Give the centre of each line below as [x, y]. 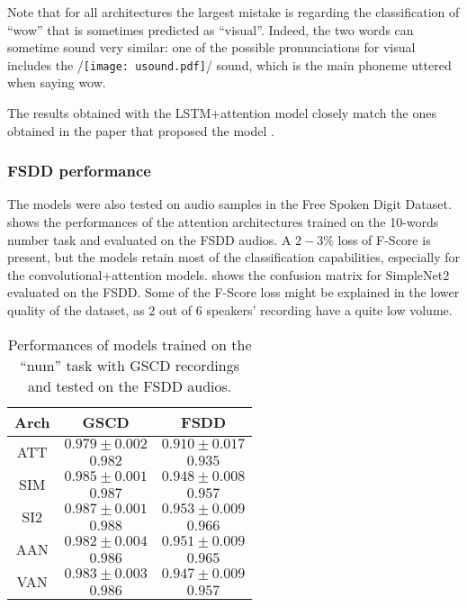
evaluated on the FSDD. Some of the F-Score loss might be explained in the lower [233, 292]
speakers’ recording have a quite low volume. [329, 310]
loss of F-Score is [384, 239]
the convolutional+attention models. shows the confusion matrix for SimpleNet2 [229, 274]
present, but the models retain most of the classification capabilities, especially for [234, 257]
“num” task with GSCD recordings [130, 365]
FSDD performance [79, 171]
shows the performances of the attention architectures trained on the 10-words [223, 222]
